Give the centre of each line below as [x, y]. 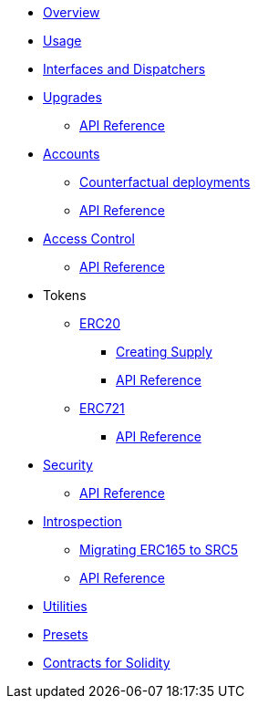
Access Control [89, 239]
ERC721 [102, 408]
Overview [72, 12]
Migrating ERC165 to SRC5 [159, 550]
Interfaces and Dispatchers [124, 69]
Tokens [65, 295]
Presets [66, 634]
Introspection [83, 521]
